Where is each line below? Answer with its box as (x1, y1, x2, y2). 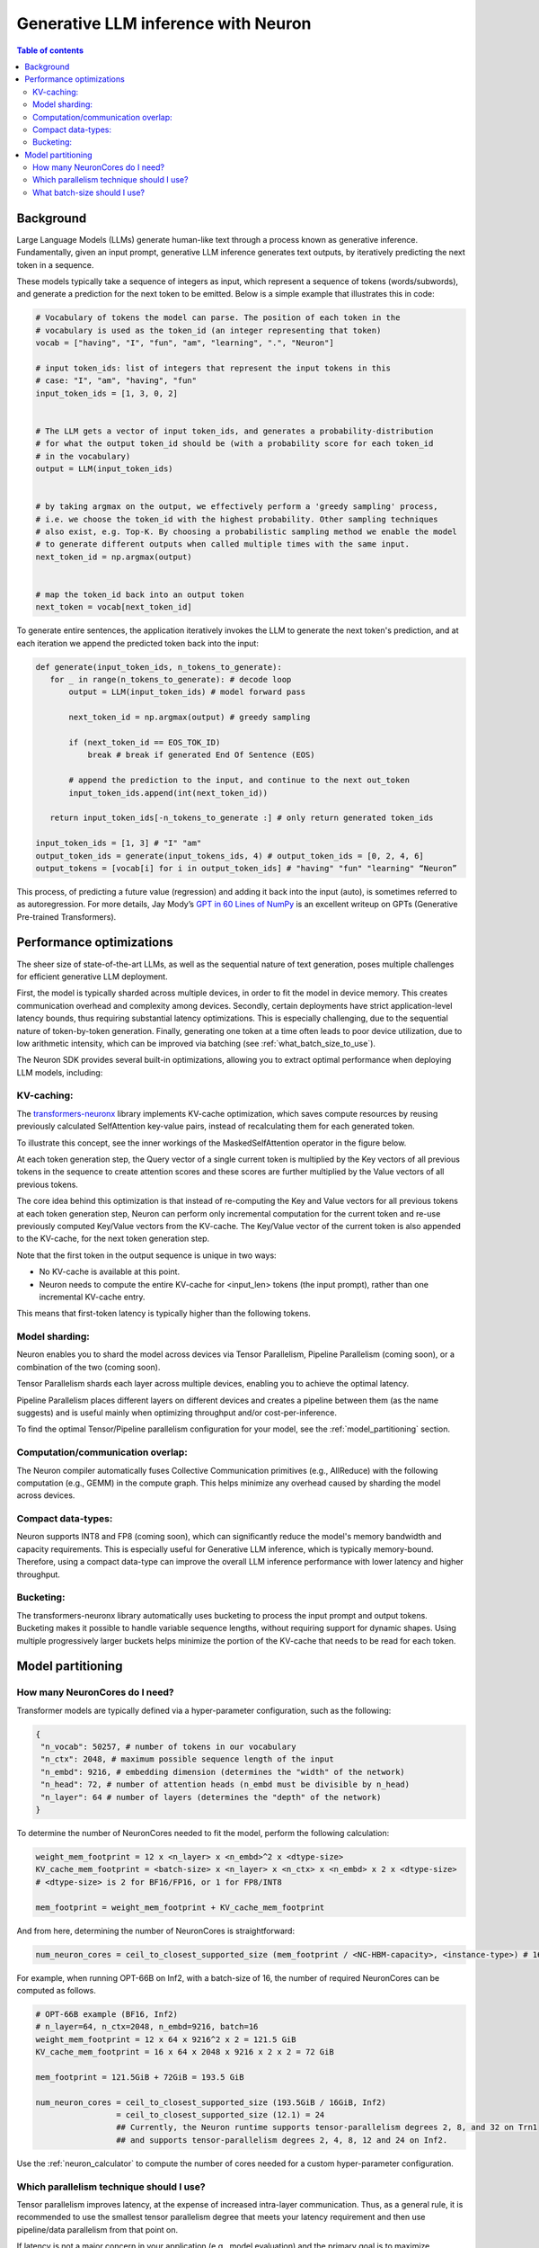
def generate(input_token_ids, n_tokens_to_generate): (35, 662, 282, 672)
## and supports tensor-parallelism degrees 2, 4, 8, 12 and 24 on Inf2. (115, 2135, 448, 2145)
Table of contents (16, 45, 84, 56)
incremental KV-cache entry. (39, 1291, 146, 1302)
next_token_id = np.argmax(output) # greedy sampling (68, 712, 311, 723)
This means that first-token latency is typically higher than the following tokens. (16, 1308, 312, 1319)
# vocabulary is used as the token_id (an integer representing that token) (35, 325, 382, 335)
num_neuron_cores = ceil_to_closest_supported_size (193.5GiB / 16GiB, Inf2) (35, 2097, 386, 2108)
